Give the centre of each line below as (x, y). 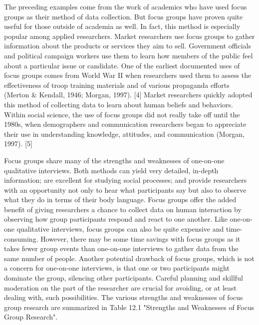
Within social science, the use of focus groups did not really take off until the (122, 114)
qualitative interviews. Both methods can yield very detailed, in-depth (111, 170)
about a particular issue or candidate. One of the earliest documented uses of (122, 65)
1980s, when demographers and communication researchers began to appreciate (125, 124)
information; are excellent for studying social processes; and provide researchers (126, 180)
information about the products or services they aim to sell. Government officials (128, 46)
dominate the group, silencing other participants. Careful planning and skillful (124, 278)
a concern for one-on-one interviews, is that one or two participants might (117, 268)
